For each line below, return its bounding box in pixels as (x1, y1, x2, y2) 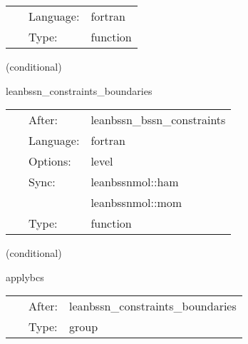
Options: (29, 153, 71, 170)
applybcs (6, 269, 44, 284)
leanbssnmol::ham (91, 173, 179, 191)
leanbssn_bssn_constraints (91, 111, 226, 128)
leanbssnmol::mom (91, 194, 182, 211)
